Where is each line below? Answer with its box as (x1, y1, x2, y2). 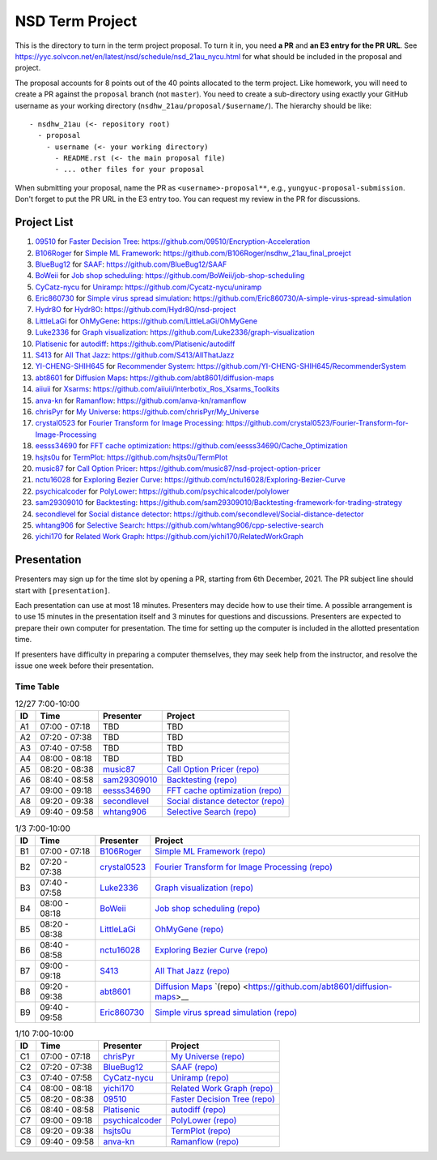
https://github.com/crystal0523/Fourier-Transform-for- (225, 418, 409, 428)
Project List (15, 216, 74, 229)
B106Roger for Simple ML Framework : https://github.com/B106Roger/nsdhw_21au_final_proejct (35, 248, 351, 258)
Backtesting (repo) (166, 774, 238, 785)
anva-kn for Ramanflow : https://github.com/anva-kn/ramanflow (35, 396, 247, 405)
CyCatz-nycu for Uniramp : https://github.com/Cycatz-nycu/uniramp (35, 282, 262, 292)
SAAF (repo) (171, 1062, 218, 1073)
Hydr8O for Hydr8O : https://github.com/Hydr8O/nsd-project (35, 305, 236, 315)
